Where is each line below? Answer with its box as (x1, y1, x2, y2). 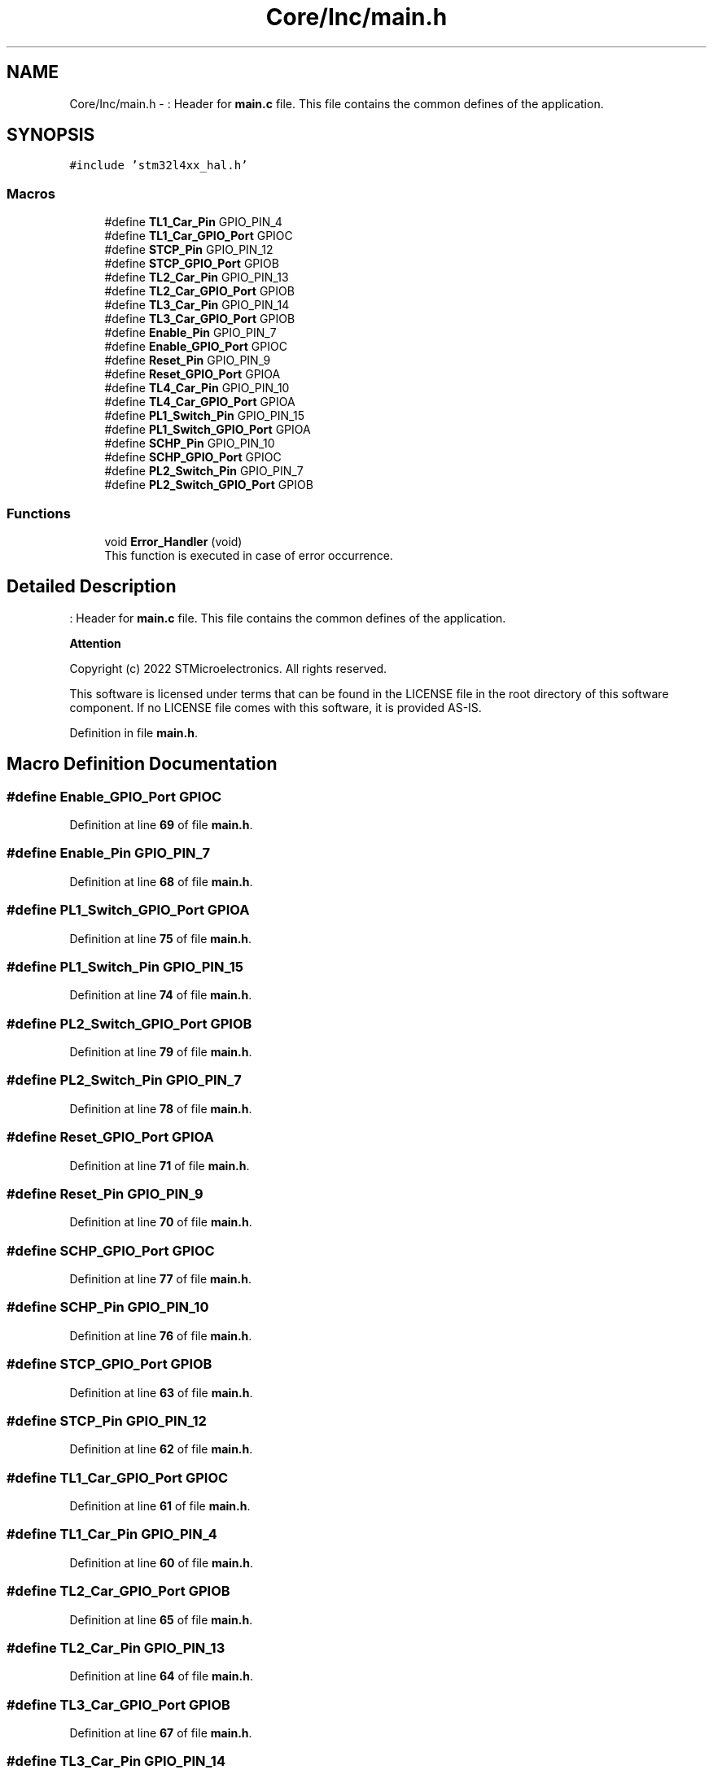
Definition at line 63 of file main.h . (69, 1385, 253, 1400)
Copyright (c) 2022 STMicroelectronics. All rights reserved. (69, 661, 387, 675)
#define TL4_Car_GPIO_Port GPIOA (104, 395, 295, 409)
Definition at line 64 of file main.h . (69, 1669, 253, 1684)
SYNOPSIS (7, 125, 95, 146)
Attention (69, 636, 121, 650)
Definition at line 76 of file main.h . (69, 1328, 252, 1343)
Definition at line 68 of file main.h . (69, 874, 253, 889)
